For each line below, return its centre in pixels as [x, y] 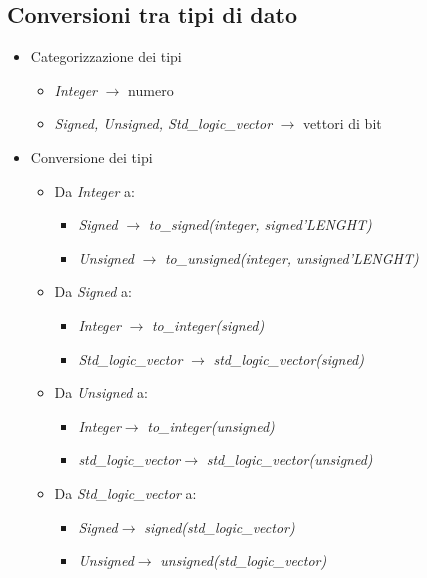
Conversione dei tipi [91, 156]
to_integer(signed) [208, 324]
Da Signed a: [93, 291]
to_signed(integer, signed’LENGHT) [260, 224]
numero [151, 89]
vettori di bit [342, 123]
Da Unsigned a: [101, 392]
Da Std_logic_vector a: [125, 492]
